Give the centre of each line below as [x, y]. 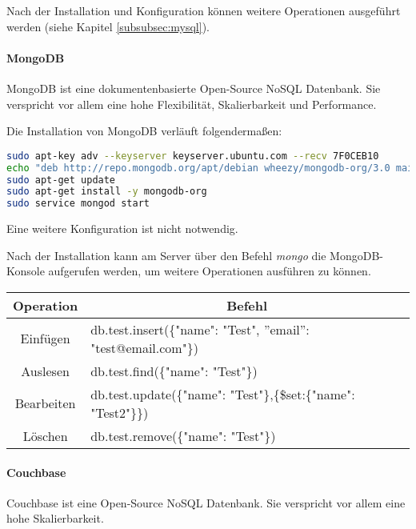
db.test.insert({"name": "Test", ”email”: [200, 329]
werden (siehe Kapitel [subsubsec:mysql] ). [108, 26]
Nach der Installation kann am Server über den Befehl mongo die [166, 255]
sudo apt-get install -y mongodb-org [107, 192]
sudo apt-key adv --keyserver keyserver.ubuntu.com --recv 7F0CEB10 [193, 156]
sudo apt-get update [61, 180]
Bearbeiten [45, 403]
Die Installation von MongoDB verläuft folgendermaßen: [144, 131]
